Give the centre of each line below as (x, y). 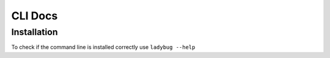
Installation (35, 32)
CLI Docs (35, 16)
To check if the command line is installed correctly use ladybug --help (103, 47)
